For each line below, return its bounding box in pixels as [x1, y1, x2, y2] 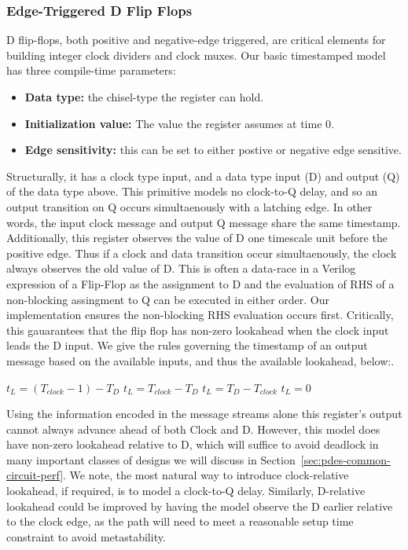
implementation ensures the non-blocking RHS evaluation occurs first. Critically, [6, 306, 394, 323]
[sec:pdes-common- [300, 451, 391, 467]
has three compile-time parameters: [6, 62, 176, 79]
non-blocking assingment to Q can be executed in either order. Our [6, 291, 329, 307]
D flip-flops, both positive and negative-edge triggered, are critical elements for [6, 31, 386, 48]
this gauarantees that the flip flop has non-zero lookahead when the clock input [6, 321, 389, 338]
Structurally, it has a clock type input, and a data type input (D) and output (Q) [6, 167, 400, 184]
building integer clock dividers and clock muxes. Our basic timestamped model [6, 46, 386, 63]
